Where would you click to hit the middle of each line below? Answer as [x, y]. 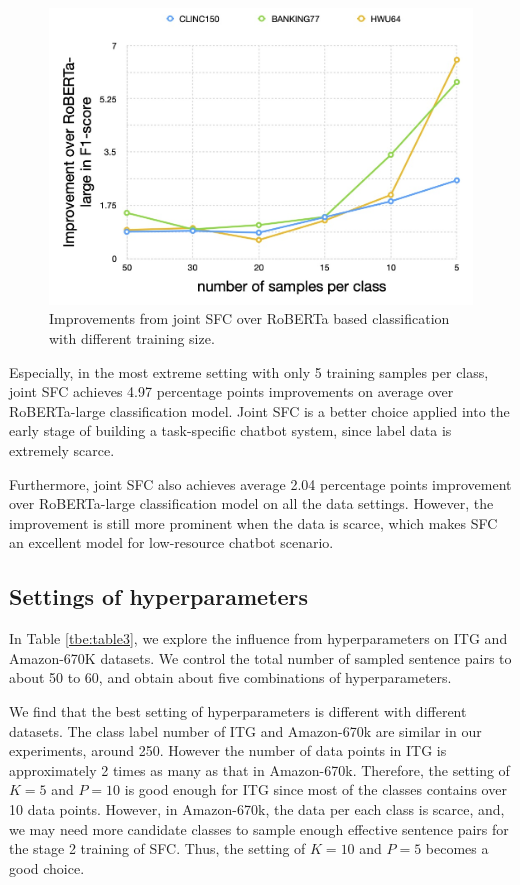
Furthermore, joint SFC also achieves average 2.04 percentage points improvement [260, 483]
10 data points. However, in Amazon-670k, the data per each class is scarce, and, [257, 808]
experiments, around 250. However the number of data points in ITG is [228, 750]
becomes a [457, 848]
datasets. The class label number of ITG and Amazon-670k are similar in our [245, 730]
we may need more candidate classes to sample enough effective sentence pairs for [259, 828]
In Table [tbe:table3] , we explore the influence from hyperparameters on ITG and [258, 638]
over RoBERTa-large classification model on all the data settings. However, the [251, 503]
